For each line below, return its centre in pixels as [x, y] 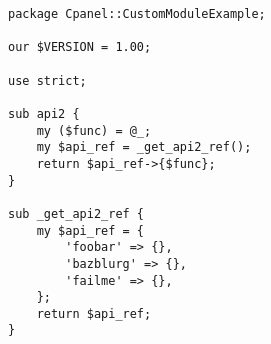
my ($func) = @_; [94, 130]
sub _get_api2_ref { [76, 213]
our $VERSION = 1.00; [80, 47]
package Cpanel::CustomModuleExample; [137, 14]
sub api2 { [44, 113]
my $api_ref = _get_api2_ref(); [144, 147]
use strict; [47, 80]
